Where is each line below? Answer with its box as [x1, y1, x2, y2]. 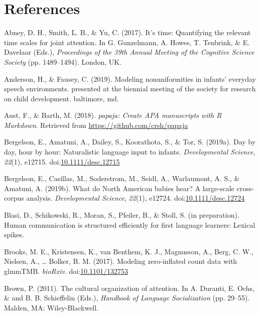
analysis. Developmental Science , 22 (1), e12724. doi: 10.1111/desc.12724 [26, 193, 245, 203]
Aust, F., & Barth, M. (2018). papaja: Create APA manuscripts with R [4, 110, 222, 120]
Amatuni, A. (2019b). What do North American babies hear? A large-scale [4, 183, 234, 193]
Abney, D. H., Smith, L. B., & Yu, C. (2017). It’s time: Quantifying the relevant [4, 27, 251, 38]
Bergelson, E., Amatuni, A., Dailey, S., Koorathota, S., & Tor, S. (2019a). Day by [4, 136, 256, 147]
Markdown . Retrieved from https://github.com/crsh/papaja [4, 119, 188, 130]
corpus [4, 193, 24, 203]
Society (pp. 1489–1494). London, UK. [4, 56, 122, 67]
